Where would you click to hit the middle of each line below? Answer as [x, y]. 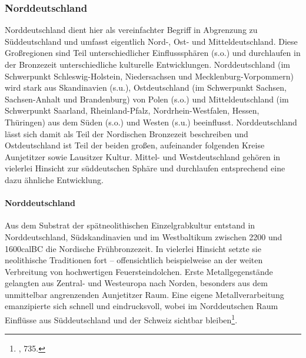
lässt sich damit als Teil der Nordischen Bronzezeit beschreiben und [127, 133]
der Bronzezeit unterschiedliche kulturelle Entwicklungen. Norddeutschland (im [147, 64]
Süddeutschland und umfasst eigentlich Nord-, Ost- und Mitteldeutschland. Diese [151, 41]
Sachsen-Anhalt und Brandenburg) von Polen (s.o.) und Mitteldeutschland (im [147, 99]
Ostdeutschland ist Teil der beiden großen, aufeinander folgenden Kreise [135, 145]
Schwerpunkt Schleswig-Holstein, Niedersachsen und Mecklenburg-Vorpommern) [149, 76]
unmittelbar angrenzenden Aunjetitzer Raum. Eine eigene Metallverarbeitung [144, 294]
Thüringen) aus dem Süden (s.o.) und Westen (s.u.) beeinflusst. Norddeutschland [151, 122]
